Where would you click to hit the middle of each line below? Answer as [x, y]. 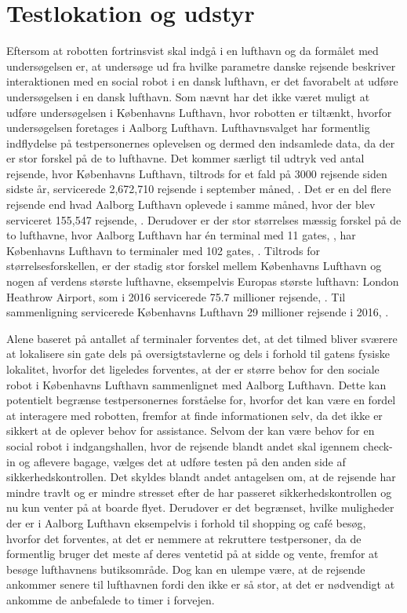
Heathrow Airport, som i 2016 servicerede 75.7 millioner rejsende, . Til [176, 296]
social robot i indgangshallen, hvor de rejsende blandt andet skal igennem [183, 445]
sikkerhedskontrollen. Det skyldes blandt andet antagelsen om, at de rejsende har [201, 477]
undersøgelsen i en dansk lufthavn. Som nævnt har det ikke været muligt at [188, 96]
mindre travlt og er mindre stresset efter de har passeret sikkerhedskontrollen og [199, 492]
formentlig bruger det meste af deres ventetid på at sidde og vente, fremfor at [193, 554]
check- [378, 445]
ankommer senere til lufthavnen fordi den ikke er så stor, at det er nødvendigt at [201, 584]
